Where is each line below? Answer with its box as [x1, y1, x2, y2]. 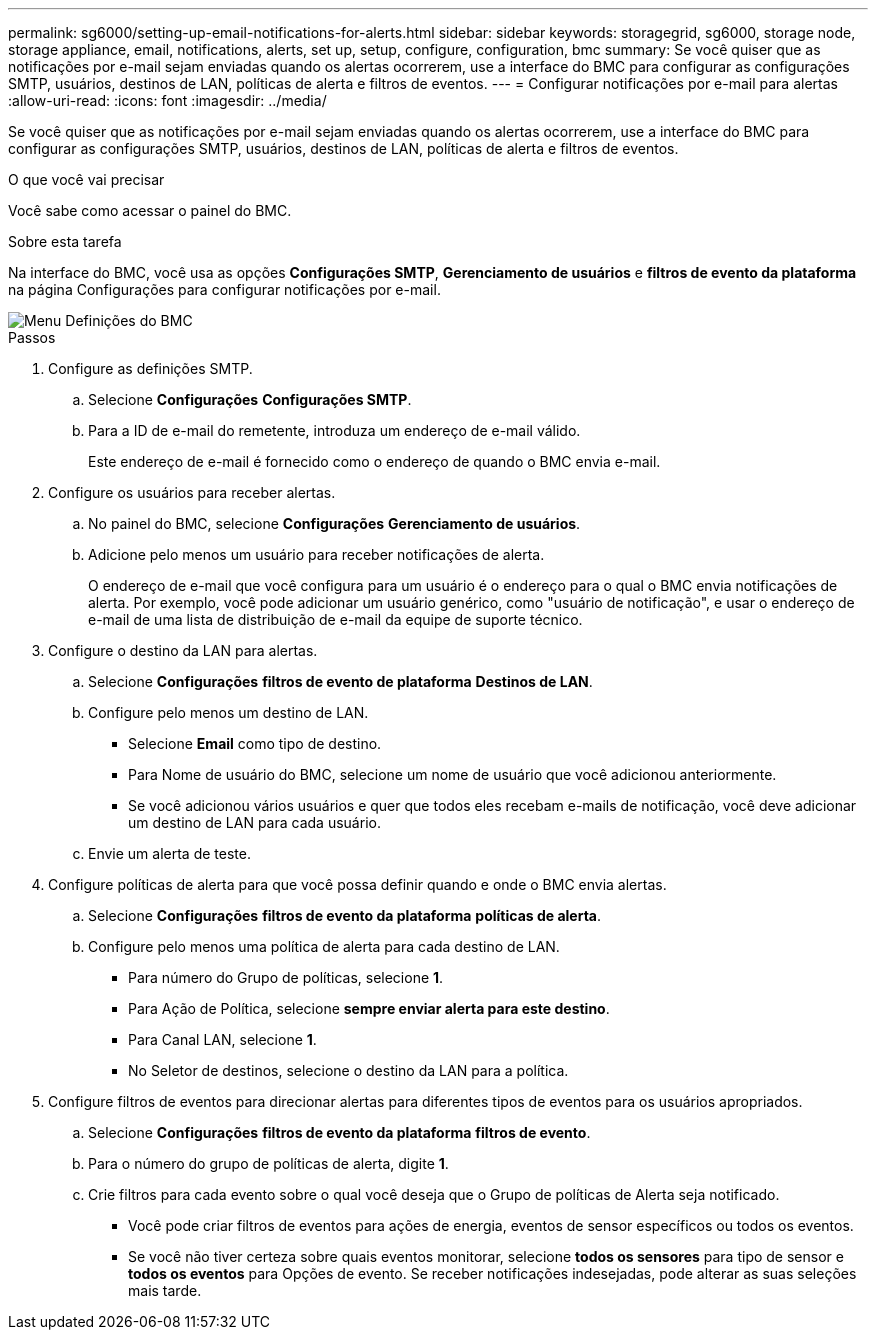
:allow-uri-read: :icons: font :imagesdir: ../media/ [8, 92, 327, 109]
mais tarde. [128, 1282, 202, 1299]
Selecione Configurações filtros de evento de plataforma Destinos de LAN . [88, 673, 593, 690]
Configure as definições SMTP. [48, 360, 253, 377]
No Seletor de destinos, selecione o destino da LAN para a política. [128, 1062, 569, 1079]
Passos [8, 329, 56, 346]
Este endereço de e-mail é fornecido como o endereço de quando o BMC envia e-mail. [88, 453, 661, 470]
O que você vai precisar [8, 171, 165, 188]
